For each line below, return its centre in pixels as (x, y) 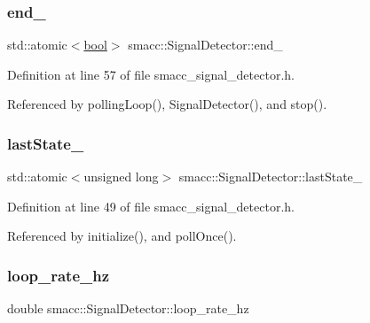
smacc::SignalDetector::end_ (205, 45)
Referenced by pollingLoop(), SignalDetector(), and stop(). (167, 104)
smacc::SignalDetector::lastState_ (271, 177)
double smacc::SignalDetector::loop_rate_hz (128, 308)
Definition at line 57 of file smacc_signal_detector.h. (151, 74)
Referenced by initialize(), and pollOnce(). (122, 236)
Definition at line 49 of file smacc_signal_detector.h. (151, 206)
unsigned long (121, 177)
